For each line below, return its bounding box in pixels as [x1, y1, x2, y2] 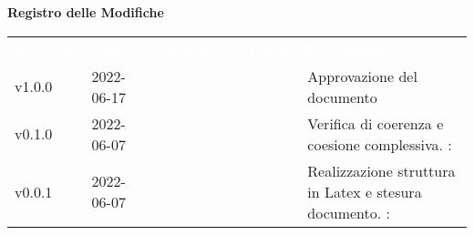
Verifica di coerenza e [307, 112, 444, 134]
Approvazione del [307, 65, 417, 87]
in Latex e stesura [307, 180, 422, 202]
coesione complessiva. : [307, 133, 452, 155]
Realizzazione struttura [307, 159, 456, 181]
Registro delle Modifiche [7, 3, 164, 21]
